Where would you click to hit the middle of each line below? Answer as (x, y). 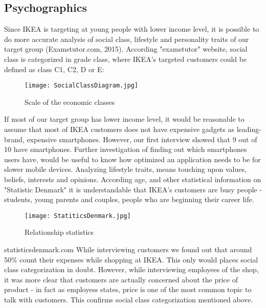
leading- (249, 129)
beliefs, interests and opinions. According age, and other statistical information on (133, 179)
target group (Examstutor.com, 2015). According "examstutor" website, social (126, 49)
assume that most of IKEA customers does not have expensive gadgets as (119, 129)
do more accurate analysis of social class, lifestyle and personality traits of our (127, 39)
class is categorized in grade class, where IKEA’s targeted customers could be (126, 59)
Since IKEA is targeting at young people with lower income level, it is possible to (132, 29)
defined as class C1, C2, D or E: (54, 69)
